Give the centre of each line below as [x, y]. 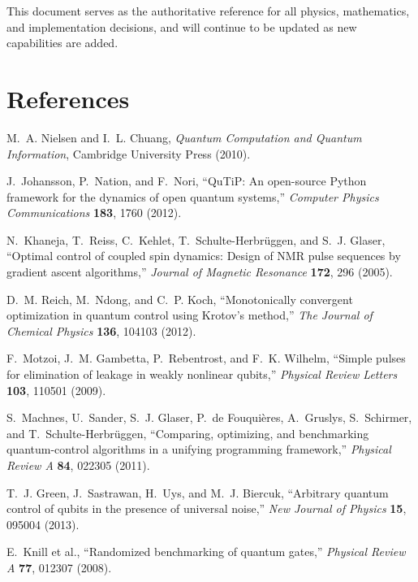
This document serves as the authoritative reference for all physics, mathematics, [208, 11]
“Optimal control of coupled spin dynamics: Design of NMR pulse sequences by [204, 256]
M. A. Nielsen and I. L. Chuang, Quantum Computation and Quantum [184, 137]
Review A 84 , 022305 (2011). [78, 465]
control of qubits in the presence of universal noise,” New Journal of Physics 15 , [207, 508]
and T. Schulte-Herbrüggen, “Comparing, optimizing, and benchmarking [188, 433]
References [68, 98]
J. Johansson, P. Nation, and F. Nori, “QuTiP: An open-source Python [187, 181]
